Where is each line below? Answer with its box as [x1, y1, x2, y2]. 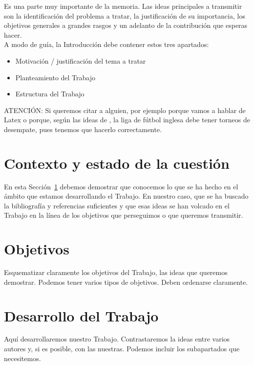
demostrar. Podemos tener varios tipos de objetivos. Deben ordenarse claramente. [4, 276, 248, 287]
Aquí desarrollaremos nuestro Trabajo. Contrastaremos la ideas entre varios [4, 334, 230, 344]
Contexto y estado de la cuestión [4, 153, 230, 173]
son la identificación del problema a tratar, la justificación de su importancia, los [4, 10, 245, 21]
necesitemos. [4, 353, 41, 363]
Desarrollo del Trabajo [4, 305, 159, 325]
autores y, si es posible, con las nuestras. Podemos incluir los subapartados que [4, 343, 240, 354]
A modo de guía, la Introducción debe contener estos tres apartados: [4, 39, 209, 49]
